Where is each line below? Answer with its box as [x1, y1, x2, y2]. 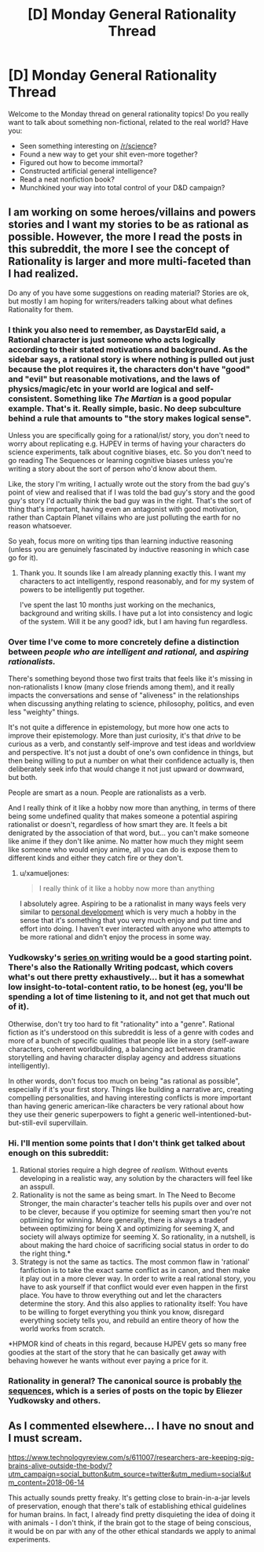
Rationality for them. [8, 304, 74, 314]
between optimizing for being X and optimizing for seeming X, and [19, 1223, 235, 1233]
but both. [8, 773, 38, 782]
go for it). [8, 553, 38, 563]
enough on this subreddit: [8, 1147, 109, 1158]
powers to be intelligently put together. [19, 585, 145, 594]
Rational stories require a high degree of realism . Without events [19, 1165, 229, 1175]
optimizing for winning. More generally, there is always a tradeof [19, 1215, 229, 1224]
